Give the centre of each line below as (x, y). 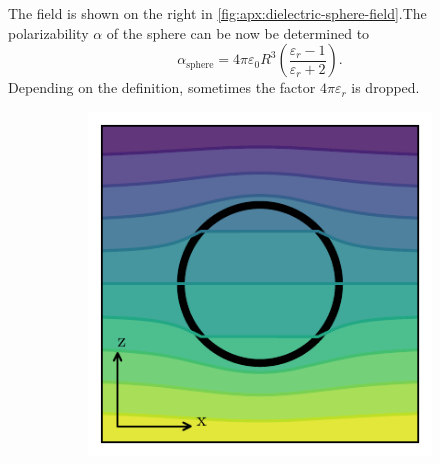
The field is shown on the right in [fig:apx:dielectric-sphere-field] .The (217, 13)
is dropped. (385, 87)
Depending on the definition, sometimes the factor (162, 87)
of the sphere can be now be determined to (238, 32)
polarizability (48, 32)
